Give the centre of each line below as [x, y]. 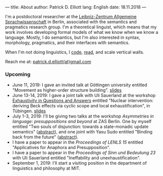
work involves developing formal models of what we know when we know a [82, 32]
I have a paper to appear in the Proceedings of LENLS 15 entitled [78, 142]
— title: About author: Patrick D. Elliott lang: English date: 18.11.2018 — [76, 7]
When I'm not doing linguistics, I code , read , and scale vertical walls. [75, 52]
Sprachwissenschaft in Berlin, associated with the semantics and [71, 22]
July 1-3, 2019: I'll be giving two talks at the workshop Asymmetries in [83, 116]
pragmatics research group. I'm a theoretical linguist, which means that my [81, 27]
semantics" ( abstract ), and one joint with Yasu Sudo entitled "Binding [82, 132]
